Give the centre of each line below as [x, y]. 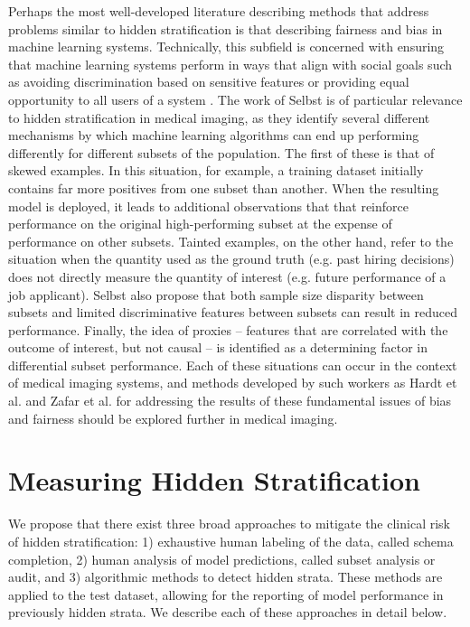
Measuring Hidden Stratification [214, 480]
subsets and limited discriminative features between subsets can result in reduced [233, 312]
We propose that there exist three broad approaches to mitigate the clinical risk [229, 524]
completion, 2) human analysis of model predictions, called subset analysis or [222, 559]
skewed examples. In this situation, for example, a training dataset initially [216, 170]
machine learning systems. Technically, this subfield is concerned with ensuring [226, 47]
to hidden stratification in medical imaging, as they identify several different [219, 117]
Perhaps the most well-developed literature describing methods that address [219, 11]
